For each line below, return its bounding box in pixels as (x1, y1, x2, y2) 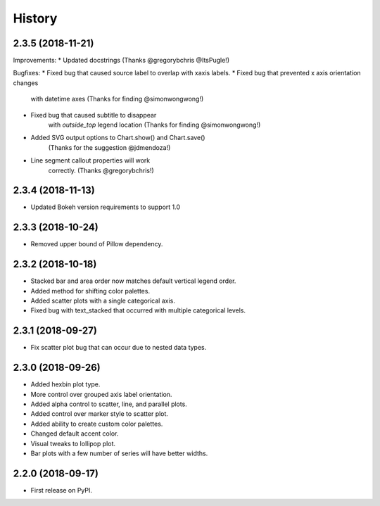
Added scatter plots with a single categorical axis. (30, 296, 175, 305)
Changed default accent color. (30, 429, 119, 438)
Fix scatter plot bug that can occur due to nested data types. (30, 343, 207, 352)
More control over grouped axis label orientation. (30, 390, 172, 398)
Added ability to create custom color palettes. (30, 419, 163, 428)
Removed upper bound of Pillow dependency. (30, 240, 163, 248)
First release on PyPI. (30, 486, 93, 494)
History (13, 11, 58, 26)
